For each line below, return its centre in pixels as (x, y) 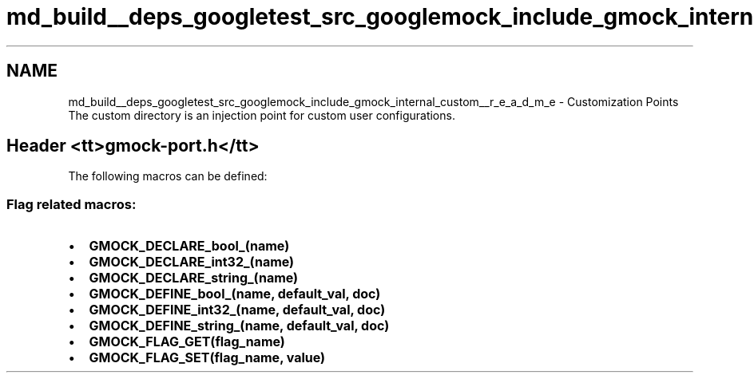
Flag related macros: (71, 204)
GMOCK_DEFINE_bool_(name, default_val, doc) (235, 294)
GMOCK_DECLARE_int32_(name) (192, 262)
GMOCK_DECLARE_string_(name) (194, 278)
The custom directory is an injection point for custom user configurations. (262, 115)
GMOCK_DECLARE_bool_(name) (189, 246)
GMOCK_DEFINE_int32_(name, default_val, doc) (237, 310)
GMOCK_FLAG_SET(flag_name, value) (207, 358)
